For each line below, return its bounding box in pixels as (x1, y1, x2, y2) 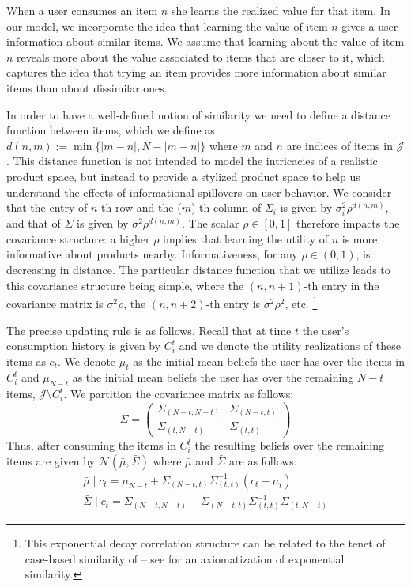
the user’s (302, 322, 349, 338)
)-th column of (190, 199, 262, 216)
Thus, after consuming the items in (6, 437, 176, 453)
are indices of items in (286, 137, 393, 153)
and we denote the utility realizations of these (179, 337, 401, 354)
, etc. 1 (285, 293, 318, 311)
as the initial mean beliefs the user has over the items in (133, 352, 405, 369)
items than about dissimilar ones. (6, 79, 168, 96)
